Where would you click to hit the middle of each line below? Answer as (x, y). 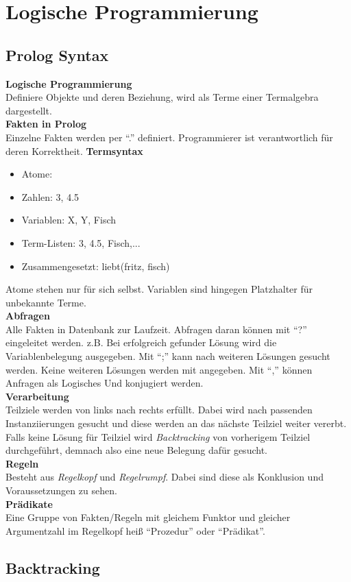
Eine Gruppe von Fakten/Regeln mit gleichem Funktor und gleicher (148, 517)
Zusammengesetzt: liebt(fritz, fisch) (96, 266)
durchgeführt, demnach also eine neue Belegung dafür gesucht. (136, 450)
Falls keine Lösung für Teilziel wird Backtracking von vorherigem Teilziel (158, 436)
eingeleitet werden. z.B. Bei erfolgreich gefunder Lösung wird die (141, 342)
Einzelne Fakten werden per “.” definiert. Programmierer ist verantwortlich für (169, 137)
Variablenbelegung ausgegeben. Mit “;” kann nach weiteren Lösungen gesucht (168, 356)
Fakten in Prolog (46, 124)
